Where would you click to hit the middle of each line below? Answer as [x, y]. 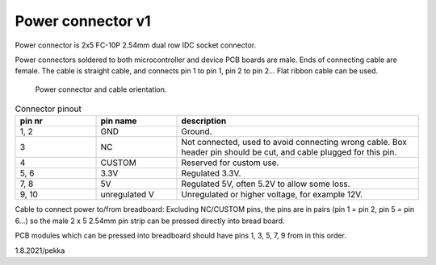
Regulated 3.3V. [211, 173]
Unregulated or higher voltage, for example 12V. [272, 195]
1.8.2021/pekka [40, 251]
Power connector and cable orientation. [101, 89]
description [204, 121]
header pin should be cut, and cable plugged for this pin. [289, 152]
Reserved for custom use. [230, 163]
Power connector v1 [83, 21]
